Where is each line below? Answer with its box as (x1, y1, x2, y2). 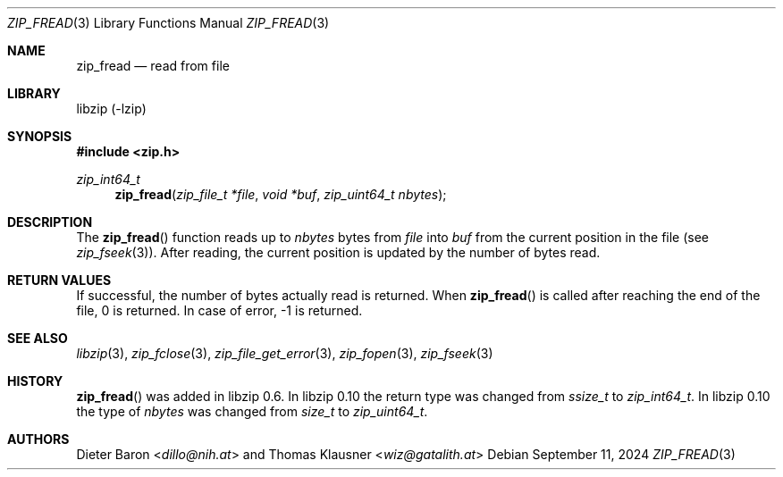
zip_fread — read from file (76, 58, 230, 73)
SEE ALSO (7, 331, 68, 346)
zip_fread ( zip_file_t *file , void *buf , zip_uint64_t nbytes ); (114, 187, 447, 202)
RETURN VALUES (7, 272, 112, 288)
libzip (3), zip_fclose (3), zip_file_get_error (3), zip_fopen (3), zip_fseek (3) (76, 346, 493, 361)
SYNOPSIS (7, 129, 72, 144)
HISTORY (7, 373, 63, 389)
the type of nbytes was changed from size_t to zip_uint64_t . (76, 404, 428, 419)
